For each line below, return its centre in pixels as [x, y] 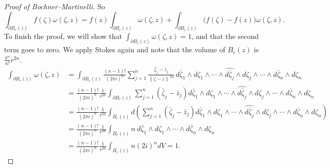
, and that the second [225, 36]
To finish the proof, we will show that [63, 36]
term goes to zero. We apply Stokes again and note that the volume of [115, 49]
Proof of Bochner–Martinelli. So [55, 6]
